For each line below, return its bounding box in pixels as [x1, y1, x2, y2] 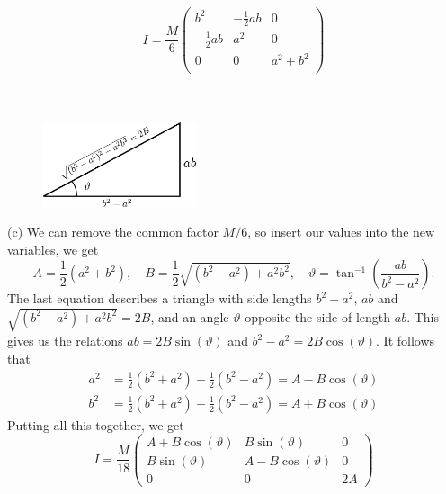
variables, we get [7, 239, 99, 258]
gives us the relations [7, 331, 123, 350]
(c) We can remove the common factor [7, 222, 219, 241]
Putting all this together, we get [7, 415, 184, 434]
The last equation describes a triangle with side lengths [7, 289, 312, 308]
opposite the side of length [245, 307, 391, 326]
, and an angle [150, 307, 229, 326]
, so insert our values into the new [247, 222, 435, 241]
